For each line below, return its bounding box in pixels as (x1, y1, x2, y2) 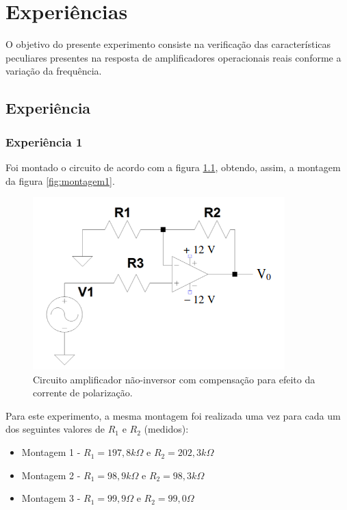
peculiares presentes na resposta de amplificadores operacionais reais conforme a (5, 50, 342, 64)
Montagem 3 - (21, 491, 81, 505)
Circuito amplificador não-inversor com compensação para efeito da (33, 372, 316, 386)
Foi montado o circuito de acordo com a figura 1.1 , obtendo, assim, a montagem (5, 160, 341, 174)
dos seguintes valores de (5, 422, 105, 436)
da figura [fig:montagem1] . (5, 173, 115, 188)
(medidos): (144, 422, 189, 436)
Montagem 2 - (21, 468, 81, 482)
